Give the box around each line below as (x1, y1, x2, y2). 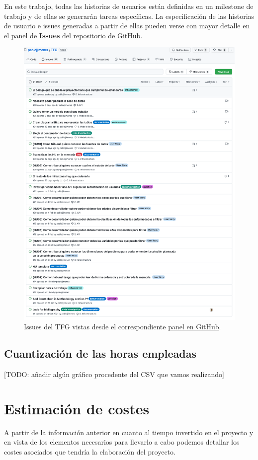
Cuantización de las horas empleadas (4, 346, 196, 361)
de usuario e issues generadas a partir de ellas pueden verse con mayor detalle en (4, 20, 250, 31)
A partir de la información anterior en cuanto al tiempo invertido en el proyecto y (4, 427, 254, 437)
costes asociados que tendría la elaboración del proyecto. (4, 446, 175, 457)
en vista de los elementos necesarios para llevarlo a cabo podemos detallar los (4, 437, 240, 447)
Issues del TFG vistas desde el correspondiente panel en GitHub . (24, 321, 221, 332)
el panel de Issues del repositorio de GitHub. (4, 30, 143, 40)
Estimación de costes (4, 398, 150, 418)
